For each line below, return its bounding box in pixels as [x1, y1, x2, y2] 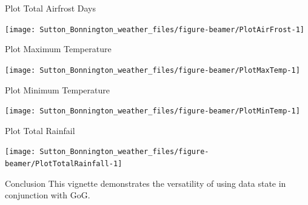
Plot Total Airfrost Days [5, 2, 96, 14]
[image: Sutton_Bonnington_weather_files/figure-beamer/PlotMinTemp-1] [5, 107, 300, 116]
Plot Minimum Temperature [5, 83, 110, 96]
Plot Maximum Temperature [5, 42, 112, 55]
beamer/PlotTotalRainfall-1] [5, 160, 122, 168]
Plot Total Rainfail [5, 124, 75, 136]
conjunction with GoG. [5, 189, 90, 201]
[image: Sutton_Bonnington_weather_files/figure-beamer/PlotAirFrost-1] [5, 25, 304, 34]
